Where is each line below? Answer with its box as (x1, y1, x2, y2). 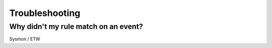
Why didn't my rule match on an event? (9, 22, 144, 31)
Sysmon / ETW (9, 36, 40, 42)
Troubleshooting (9, 7, 81, 18)
